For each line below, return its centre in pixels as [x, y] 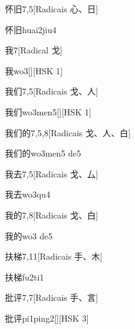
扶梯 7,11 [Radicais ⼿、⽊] [54, 256]
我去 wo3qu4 [28, 194]
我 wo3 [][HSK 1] [34, 70]
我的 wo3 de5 [29, 235]
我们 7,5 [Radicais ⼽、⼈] [52, 91]
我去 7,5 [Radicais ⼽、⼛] [52, 173]
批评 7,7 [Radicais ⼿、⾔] [52, 297]
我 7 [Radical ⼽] [34, 50]
